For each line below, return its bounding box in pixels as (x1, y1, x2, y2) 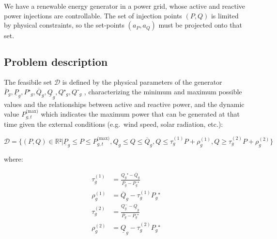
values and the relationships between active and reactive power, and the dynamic (4, 99, 245, 109)
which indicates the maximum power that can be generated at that (41, 109, 240, 119)
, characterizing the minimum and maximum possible (84, 86, 242, 96)
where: (4, 153, 23, 164)
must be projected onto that (158, 20, 242, 30)
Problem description (4, 54, 108, 69)
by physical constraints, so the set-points (4, 20, 124, 30)
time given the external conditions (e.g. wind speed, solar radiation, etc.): (4, 119, 223, 129)
